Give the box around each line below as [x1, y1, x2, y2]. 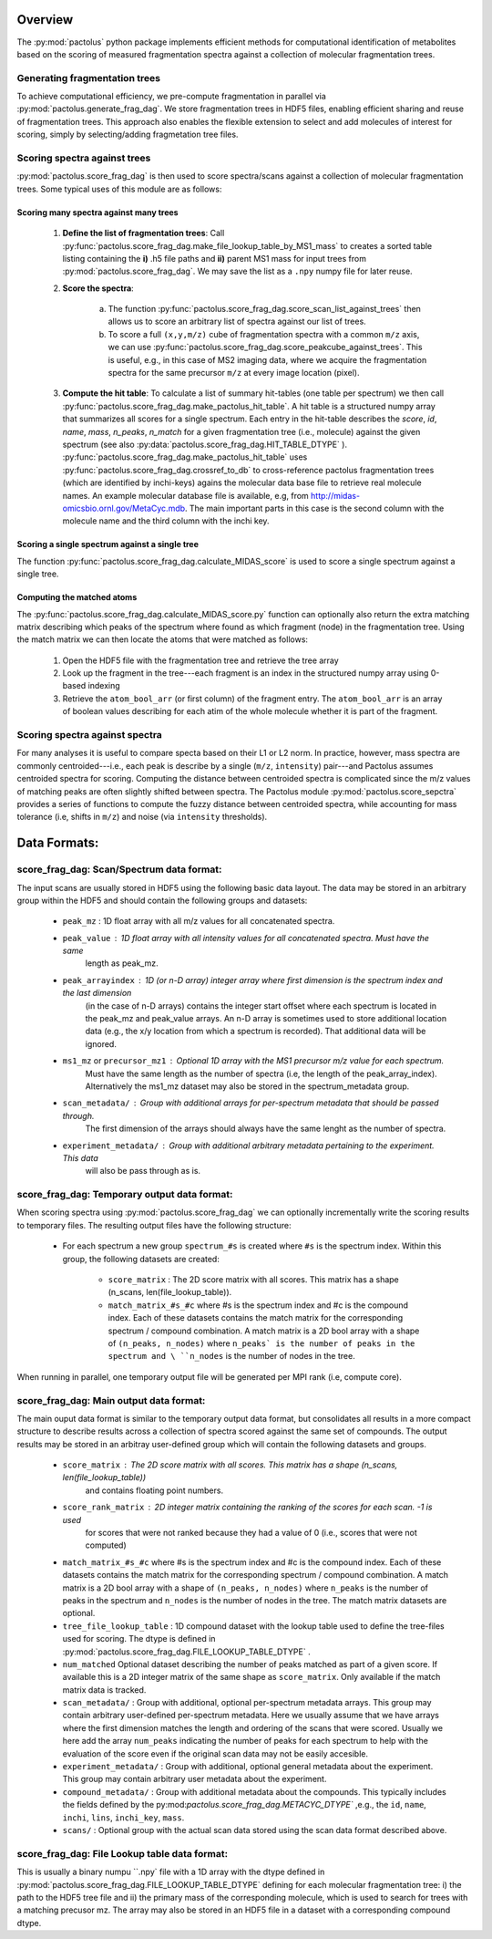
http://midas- [310, 490, 360, 501]
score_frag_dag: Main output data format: [16, 1394, 206, 1406]
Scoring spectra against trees [16, 151, 151, 164]
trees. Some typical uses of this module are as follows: [16, 183, 222, 194]
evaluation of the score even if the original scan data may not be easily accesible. [62, 1747, 369, 1759]
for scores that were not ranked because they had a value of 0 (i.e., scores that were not [85, 1528, 418, 1539]
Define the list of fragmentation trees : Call [62, 228, 225, 239]
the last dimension [62, 988, 132, 999]
